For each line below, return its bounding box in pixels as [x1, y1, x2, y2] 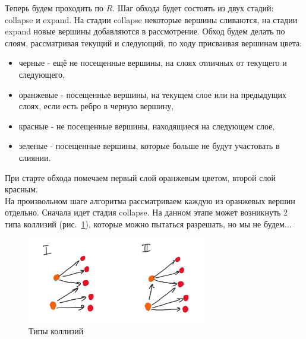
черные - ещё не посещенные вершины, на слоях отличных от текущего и [18, 56, 287, 69]
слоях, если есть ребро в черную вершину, [18, 100, 174, 112]
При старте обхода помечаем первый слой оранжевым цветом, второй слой [5, 171, 276, 183]
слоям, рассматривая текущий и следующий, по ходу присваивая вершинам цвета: [5, 36, 302, 49]
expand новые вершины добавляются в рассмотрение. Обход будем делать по [5, 25, 285, 37]
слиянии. [18, 151, 51, 163]
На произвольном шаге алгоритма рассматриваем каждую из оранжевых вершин [5, 194, 295, 207]
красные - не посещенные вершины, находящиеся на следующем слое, [18, 119, 275, 132]
